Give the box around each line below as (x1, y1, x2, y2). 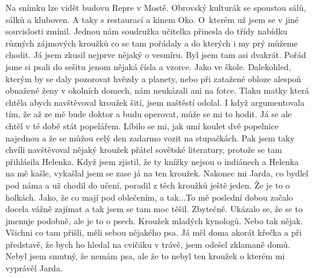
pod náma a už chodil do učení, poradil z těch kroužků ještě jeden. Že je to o (5, 178, 290, 191)
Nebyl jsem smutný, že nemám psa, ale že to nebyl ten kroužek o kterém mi (5, 250, 285, 262)
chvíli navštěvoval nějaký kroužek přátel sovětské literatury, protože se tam (5, 143, 282, 156)
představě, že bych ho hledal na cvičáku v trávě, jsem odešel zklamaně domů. (5, 238, 290, 250)
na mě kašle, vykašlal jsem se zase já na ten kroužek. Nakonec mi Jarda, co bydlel (5, 167, 309, 179)
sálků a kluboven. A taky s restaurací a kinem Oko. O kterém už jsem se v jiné (5, 13, 299, 25)
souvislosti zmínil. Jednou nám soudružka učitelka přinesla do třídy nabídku (5, 25, 287, 37)
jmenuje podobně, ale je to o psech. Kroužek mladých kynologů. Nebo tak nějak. (5, 214, 303, 227)
